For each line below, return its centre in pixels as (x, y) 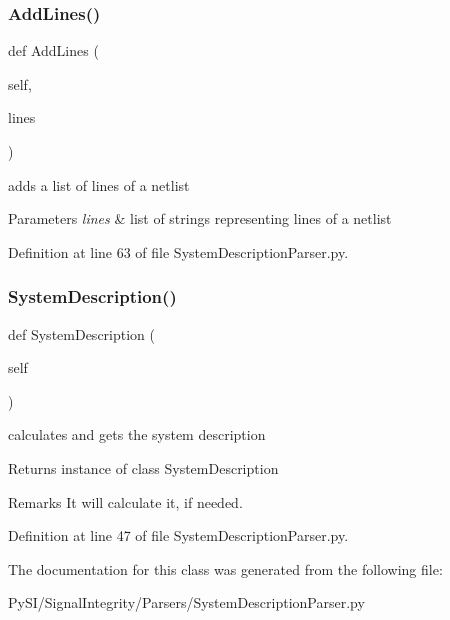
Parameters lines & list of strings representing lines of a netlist (200, 218)
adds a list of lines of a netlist (99, 184)
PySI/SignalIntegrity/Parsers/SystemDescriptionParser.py (186, 602)
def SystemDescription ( (81, 333)
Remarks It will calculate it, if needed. (125, 501)
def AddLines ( (53, 50)
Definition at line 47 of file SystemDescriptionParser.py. (178, 535)
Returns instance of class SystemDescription (143, 467)
